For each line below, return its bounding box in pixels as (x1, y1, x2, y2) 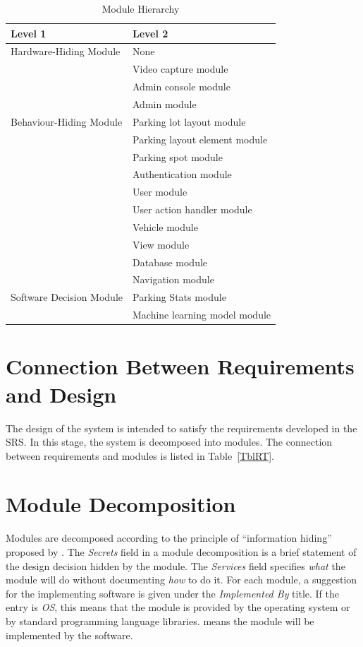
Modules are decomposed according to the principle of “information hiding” (6, 530, 332, 545)
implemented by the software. (6, 627, 133, 642)
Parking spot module (132, 149, 223, 164)
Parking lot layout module (132, 114, 246, 129)
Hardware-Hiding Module (11, 44, 121, 59)
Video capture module (132, 61, 228, 76)
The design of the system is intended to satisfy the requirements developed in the (6, 420, 357, 435)
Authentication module (132, 167, 232, 182)
